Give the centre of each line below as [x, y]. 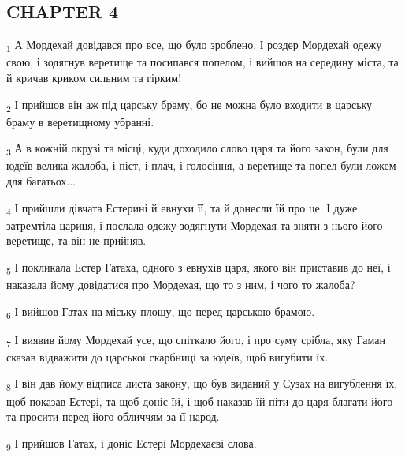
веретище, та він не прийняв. [76, 240]
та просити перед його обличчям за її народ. [113, 416]
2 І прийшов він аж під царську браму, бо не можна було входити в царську [189, 105]
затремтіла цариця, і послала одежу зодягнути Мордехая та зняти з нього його [195, 225]
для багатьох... [41, 180]
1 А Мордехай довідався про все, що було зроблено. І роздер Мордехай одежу [194, 45]
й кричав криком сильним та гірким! [94, 77]
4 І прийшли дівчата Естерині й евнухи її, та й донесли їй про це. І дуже [182, 208]
